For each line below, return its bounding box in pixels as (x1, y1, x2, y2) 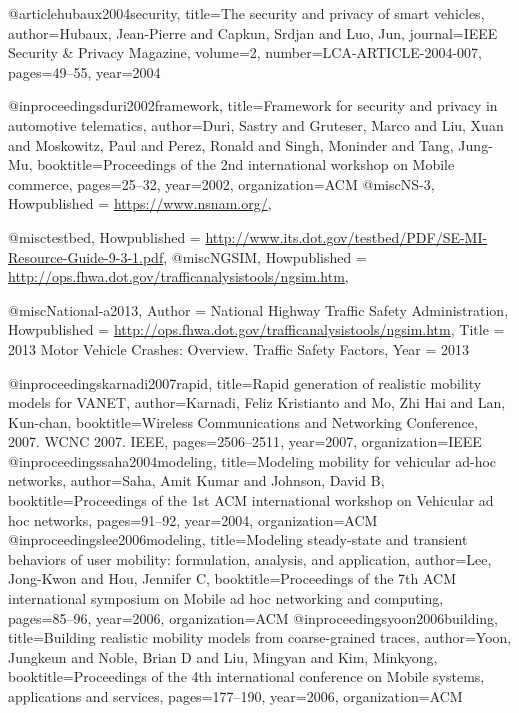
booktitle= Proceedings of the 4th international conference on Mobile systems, (8, 666, 485, 687)
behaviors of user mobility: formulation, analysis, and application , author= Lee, (8, 548, 492, 569)
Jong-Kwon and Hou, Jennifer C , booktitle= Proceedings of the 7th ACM (8, 568, 457, 589)
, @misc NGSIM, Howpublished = (163, 246, 367, 267)
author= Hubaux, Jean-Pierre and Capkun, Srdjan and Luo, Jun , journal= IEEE (8, 22, 498, 43)
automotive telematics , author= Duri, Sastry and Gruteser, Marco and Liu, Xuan (8, 114, 504, 135)
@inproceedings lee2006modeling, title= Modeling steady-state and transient (8, 529, 468, 550)
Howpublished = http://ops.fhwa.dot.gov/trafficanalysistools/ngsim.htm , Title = (8, 319, 505, 340)
